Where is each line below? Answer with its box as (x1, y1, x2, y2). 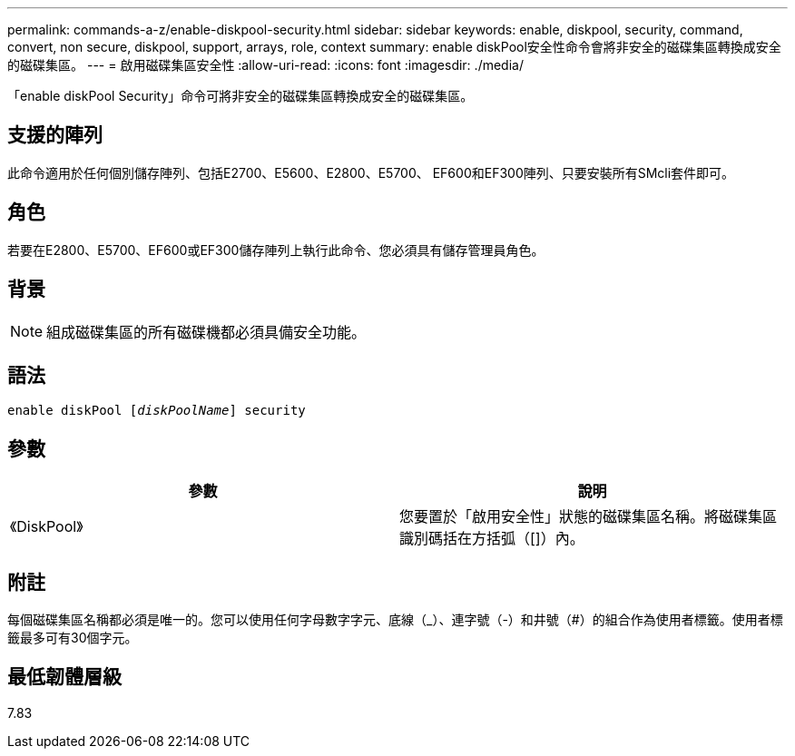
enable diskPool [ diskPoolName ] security (7, 403, 306, 418)
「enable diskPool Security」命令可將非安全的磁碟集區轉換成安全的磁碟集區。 (7, 88, 474, 103)
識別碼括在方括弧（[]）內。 (399, 529, 584, 548)
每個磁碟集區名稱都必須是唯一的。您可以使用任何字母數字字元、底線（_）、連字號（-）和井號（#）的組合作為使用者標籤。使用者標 (7, 612, 783, 628)
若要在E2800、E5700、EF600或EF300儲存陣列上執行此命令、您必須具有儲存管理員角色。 (7, 241, 545, 258)
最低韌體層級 (7, 665, 122, 689)
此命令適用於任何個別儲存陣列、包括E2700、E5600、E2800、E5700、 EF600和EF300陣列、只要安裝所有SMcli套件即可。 (7, 164, 735, 181)
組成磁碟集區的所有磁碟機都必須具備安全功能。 (46, 322, 367, 341)
